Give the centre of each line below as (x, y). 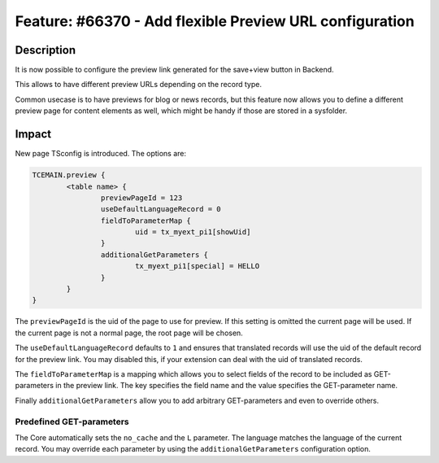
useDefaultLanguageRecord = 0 (161, 209)
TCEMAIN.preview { (69, 175)
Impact (33, 134)
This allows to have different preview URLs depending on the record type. (138, 85)
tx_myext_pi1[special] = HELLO (197, 266)
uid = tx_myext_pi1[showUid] (193, 232)
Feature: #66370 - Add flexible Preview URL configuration (215, 21)
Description (46, 50)
